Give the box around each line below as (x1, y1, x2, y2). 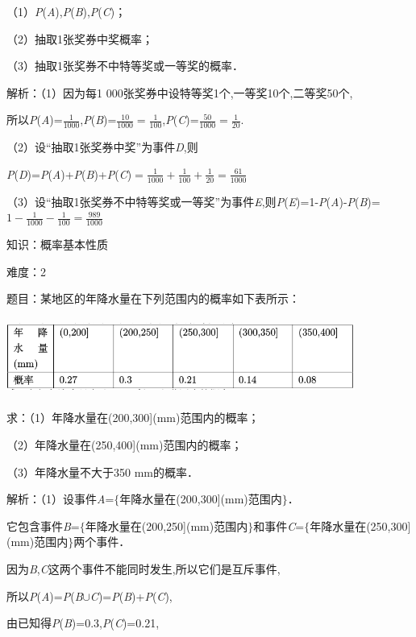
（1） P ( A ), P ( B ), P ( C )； (6, 3, 127, 19)
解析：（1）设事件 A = (6, 490, 114, 507)
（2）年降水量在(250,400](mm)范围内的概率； (6, 436, 243, 453)
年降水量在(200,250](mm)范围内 (85, 517, 248, 534)
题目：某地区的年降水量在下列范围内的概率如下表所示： (6, 290, 300, 307)
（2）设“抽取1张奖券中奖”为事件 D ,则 (6, 139, 198, 155)
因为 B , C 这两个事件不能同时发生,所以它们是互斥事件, (6, 560, 281, 577)
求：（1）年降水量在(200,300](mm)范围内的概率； (6, 409, 260, 426)
